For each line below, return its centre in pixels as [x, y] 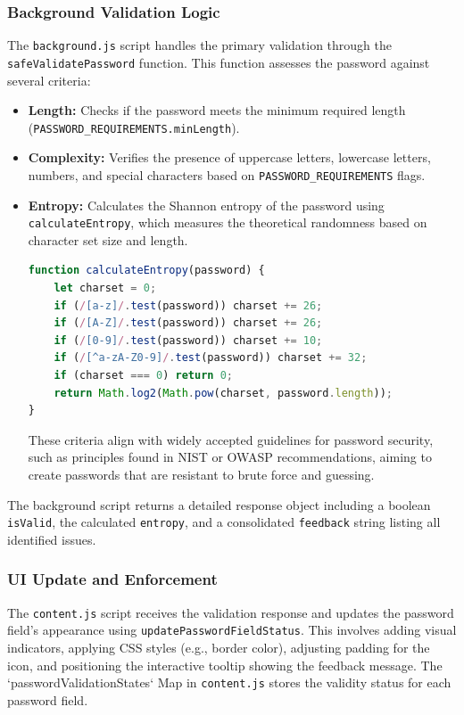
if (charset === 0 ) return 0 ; [143, 376]
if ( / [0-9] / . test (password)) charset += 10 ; [188, 340]
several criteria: [49, 80]
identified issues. [52, 539]
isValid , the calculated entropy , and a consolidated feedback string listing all [224, 522]
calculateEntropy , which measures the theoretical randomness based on [228, 222]
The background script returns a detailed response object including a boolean [219, 504]
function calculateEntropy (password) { [146, 271]
